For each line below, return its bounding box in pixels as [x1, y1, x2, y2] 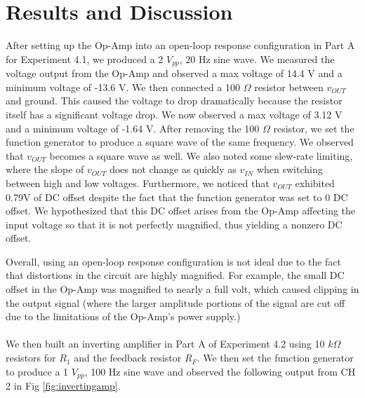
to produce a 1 [6, 364, 69, 378]
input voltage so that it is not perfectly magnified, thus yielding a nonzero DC [6, 217, 343, 231]
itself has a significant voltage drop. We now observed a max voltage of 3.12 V [6, 107, 343, 121]
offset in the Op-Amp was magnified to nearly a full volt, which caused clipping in [6, 282, 359, 296]
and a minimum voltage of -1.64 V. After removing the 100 [6, 121, 260, 135]
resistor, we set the [273, 121, 354, 135]
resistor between [254, 79, 324, 94]
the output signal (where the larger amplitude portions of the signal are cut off [6, 295, 345, 310]
